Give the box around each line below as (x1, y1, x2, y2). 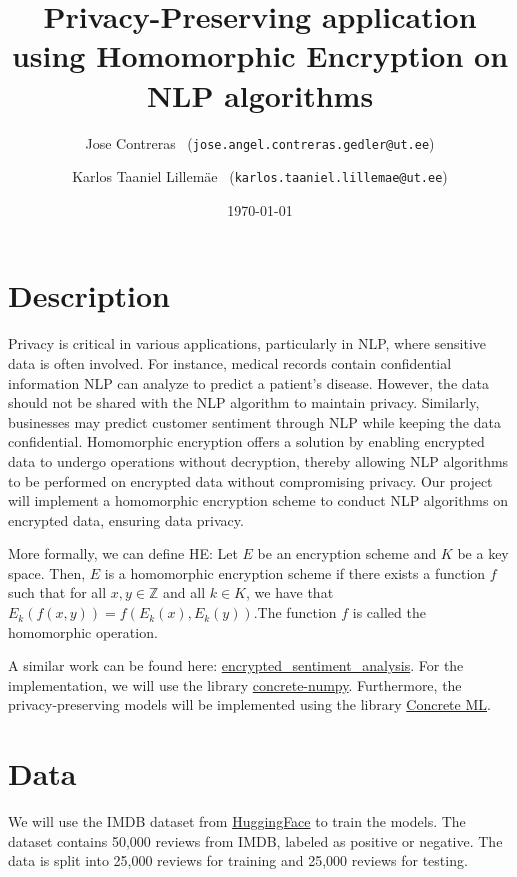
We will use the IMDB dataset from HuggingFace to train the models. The (8, 811, 466, 832)
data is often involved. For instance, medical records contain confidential (8, 352, 452, 373)
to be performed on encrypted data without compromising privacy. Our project (8, 470, 493, 491)
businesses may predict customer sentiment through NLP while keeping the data (8, 411, 501, 432)
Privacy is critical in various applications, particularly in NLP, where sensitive (8, 333, 487, 354)
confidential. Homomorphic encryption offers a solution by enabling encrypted (8, 431, 485, 452)
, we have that (245, 582, 334, 603)
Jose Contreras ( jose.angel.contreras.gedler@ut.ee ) (85, 132, 435, 153)
